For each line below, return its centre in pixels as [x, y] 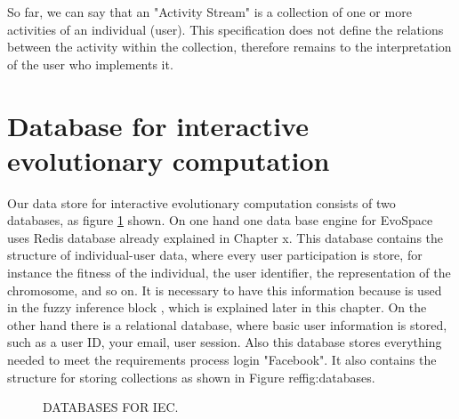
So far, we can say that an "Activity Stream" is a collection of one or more [209, 12]
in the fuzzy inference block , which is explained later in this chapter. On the [217, 307]
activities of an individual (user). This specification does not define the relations [225, 29]
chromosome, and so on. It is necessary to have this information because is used [225, 290]
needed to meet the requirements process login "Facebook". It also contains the [222, 360]
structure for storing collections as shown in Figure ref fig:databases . [191, 377]
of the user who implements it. [90, 64]
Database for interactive [158, 125]
